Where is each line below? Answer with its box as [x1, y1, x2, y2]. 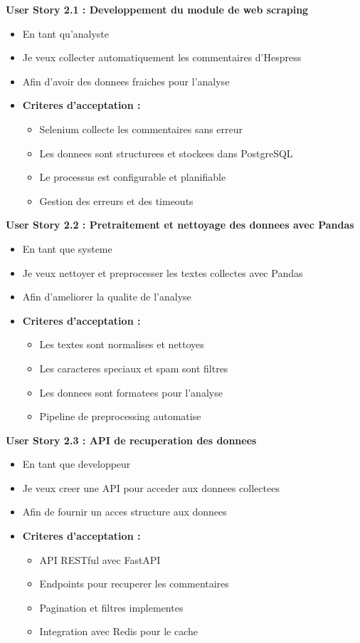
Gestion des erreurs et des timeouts [39, 193, 194, 208]
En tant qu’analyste [22, 26, 110, 41]
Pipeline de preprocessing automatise [39, 409, 201, 424]
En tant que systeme [22, 241, 112, 256]
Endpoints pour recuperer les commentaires [39, 576, 229, 591]
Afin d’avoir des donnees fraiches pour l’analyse [22, 73, 230, 88]
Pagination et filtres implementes [39, 600, 184, 615]
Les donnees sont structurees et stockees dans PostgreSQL [39, 145, 293, 160]
